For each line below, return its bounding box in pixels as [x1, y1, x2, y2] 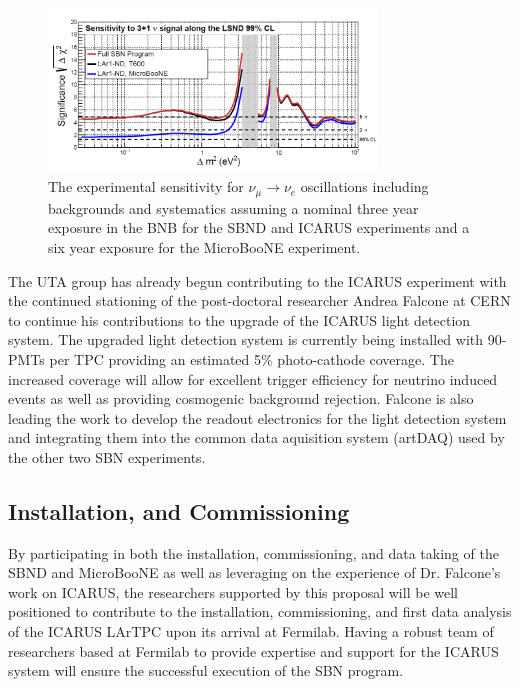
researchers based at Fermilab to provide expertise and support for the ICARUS [8, 640, 499, 661]
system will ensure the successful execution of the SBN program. [8, 660, 404, 681]
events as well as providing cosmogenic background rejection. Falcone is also [8, 388, 474, 409]
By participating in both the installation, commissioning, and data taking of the [8, 542, 499, 563]
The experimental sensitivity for [48, 176, 244, 197]
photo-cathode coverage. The [277, 348, 454, 369]
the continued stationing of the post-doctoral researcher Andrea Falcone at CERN [8, 290, 511, 311]
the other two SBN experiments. [8, 446, 206, 467]
